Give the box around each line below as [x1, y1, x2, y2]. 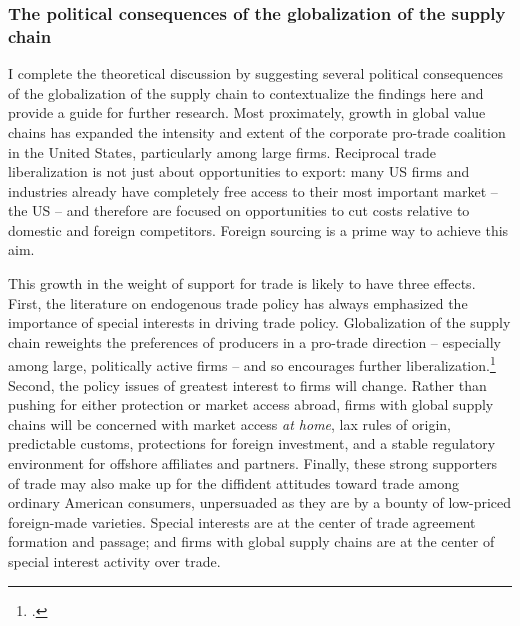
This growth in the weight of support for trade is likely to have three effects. [8, 273, 476, 294]
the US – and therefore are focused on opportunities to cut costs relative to [8, 200, 470, 221]
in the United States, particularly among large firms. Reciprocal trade [8, 141, 436, 162]
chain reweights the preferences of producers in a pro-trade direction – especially [8, 331, 501, 352]
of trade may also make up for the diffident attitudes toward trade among [8, 472, 460, 493]
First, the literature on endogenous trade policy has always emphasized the [8, 292, 468, 313]
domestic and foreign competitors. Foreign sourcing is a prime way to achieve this [8, 219, 509, 240]
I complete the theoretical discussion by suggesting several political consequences [8, 63, 503, 84]
